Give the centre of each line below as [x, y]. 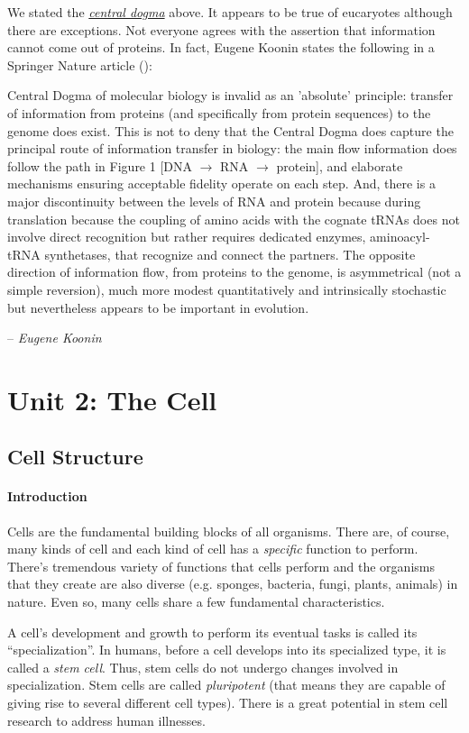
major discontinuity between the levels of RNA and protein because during [214, 201]
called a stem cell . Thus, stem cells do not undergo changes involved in [203, 667]
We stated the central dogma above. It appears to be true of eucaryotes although [230, 12]
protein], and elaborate [340, 165]
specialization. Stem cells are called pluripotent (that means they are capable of [226, 685]
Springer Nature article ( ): [80, 64]
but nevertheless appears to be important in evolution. [158, 307]
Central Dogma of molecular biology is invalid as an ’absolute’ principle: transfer [230, 95]
